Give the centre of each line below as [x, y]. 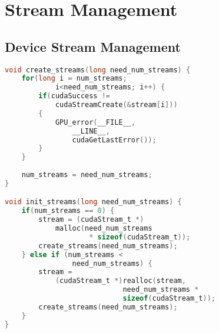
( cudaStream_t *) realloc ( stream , [120, 281]
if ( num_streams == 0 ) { [68, 211]
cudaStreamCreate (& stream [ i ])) [116, 105]
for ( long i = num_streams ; [74, 79]
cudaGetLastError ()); [114, 140]
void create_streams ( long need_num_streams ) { [98, 70]
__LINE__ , [91, 131]
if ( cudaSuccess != [74, 96]
